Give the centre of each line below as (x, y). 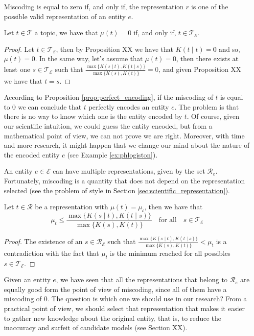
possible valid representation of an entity (65, 16)
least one (17, 69)
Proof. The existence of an (43, 241)
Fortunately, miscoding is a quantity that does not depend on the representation (125, 180)
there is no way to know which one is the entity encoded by (93, 116)
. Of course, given (213, 116)
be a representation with (71, 207)
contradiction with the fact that (52, 253)
